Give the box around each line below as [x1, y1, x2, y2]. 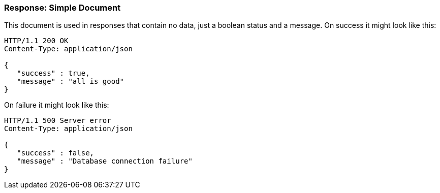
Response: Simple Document [4, 3, 121, 13]
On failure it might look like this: [4, 101, 109, 110]
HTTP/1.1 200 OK [4, 37, 69, 45]
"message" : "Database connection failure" [17, 157, 193, 166]
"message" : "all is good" [17, 77, 124, 86]
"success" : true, [17, 69, 90, 78]
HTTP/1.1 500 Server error [4, 116, 111, 125]
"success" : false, [17, 149, 95, 157]
